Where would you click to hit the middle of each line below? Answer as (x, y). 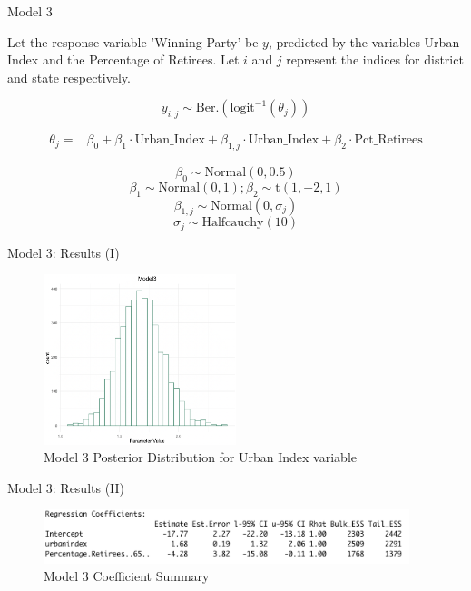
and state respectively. (69, 77)
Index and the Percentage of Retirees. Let (123, 59)
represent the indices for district (375, 59)
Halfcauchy (233, 223)
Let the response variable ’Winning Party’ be (133, 41)
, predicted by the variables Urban (364, 41)
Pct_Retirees (388, 140)
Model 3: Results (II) (66, 487)
